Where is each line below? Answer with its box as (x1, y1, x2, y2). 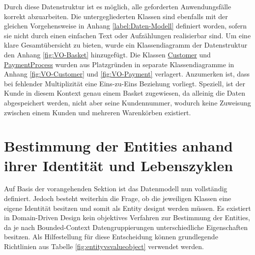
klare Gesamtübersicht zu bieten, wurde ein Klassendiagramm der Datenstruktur (4, 40, 248, 50)
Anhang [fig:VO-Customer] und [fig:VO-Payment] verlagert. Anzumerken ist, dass (4, 69, 250, 79)
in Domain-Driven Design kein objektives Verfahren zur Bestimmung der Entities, (4, 212, 250, 223)
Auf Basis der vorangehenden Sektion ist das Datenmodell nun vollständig (4, 183, 227, 194)
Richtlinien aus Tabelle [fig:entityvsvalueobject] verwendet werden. (4, 241, 204, 251)
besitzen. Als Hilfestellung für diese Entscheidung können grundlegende (4, 231, 218, 242)
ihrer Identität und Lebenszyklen (4, 155, 233, 175)
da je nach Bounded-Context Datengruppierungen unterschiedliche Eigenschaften (4, 222, 248, 232)
